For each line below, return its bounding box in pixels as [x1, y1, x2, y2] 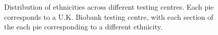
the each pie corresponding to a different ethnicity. [4, 21, 163, 32]
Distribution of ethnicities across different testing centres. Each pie [4, 2, 214, 12]
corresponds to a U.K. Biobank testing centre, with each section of [4, 11, 213, 22]
